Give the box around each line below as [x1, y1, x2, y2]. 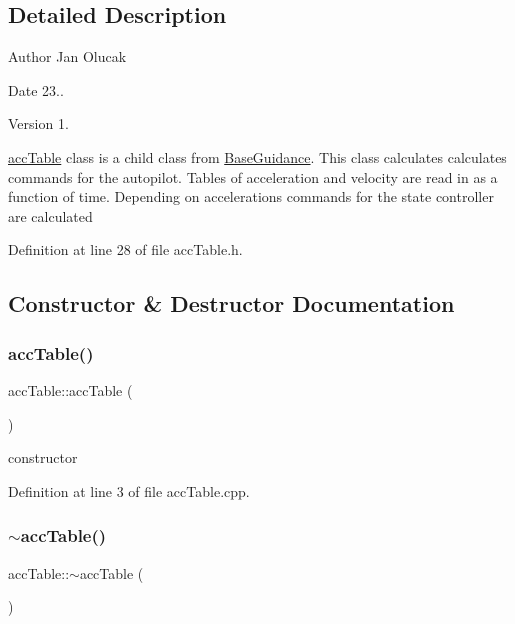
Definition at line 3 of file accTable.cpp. [8, 480, 250, 501]
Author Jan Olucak [8, 46, 127, 67]
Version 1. [8, 113, 69, 134]
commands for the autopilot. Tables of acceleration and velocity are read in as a [8, 166, 498, 187]
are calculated [8, 205, 93, 226]
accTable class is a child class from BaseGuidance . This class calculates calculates [8, 146, 507, 167]
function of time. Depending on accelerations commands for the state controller [8, 186, 494, 207]
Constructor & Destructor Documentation [8, 288, 455, 319]
